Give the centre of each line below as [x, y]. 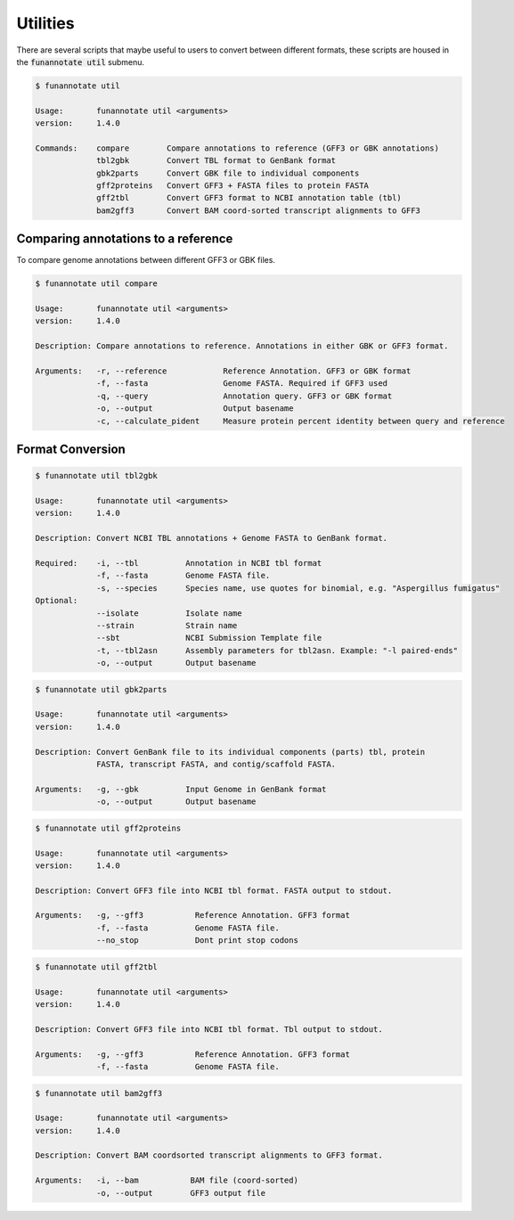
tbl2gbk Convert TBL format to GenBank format [216, 161]
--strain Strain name [167, 625]
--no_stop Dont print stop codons [197, 941]
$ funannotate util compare [96, 284]
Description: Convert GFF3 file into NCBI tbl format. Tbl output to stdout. [209, 1029]
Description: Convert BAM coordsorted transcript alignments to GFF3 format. [209, 1155]
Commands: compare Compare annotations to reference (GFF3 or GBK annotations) [237, 148]
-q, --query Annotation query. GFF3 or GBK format [245, 396]
